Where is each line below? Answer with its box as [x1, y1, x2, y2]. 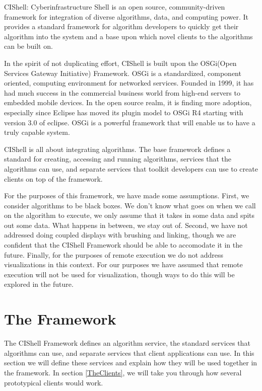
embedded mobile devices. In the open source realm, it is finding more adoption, [4, 97, 252, 108]
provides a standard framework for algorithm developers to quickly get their [4, 21, 239, 32]
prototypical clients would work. [4, 377, 103, 387]
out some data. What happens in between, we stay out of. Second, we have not [4, 219, 248, 230]
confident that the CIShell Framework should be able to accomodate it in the [4, 240, 243, 250]
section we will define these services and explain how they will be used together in [4, 357, 257, 368]
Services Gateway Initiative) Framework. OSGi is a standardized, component [4, 67, 241, 78]
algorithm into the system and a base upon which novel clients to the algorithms [4, 31, 253, 41]
